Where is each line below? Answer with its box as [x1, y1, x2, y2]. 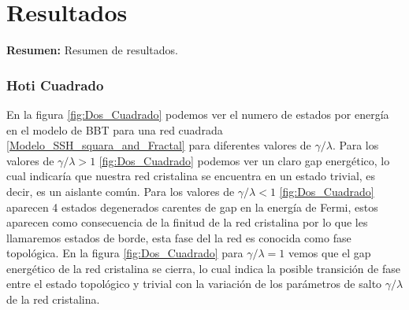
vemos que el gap [288, 245, 371, 261]
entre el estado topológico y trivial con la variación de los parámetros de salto [6, 275, 382, 292]
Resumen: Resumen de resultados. [6, 42, 178, 58]
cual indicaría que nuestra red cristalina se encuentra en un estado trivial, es [6, 168, 376, 184]
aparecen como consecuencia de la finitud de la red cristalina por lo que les [6, 214, 368, 231]
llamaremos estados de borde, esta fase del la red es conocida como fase [6, 229, 351, 245]
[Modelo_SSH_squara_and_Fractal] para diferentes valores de [6, 137, 311, 153]
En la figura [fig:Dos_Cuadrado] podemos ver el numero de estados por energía [6, 105, 389, 122]
